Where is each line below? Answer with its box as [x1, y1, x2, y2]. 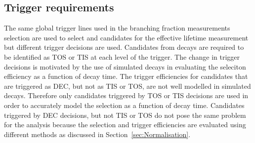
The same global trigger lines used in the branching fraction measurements [4, 23, 230, 33]
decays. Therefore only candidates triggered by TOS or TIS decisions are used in [4, 90, 249, 101]
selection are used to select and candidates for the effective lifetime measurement [4, 32, 249, 42]
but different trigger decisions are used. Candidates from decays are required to [4, 42, 244, 52]
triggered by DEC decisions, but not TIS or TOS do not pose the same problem [4, 109, 246, 120]
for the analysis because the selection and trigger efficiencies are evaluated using [4, 119, 246, 130]
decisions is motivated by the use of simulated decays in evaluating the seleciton [4, 61, 246, 71]
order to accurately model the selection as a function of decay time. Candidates [4, 100, 245, 110]
